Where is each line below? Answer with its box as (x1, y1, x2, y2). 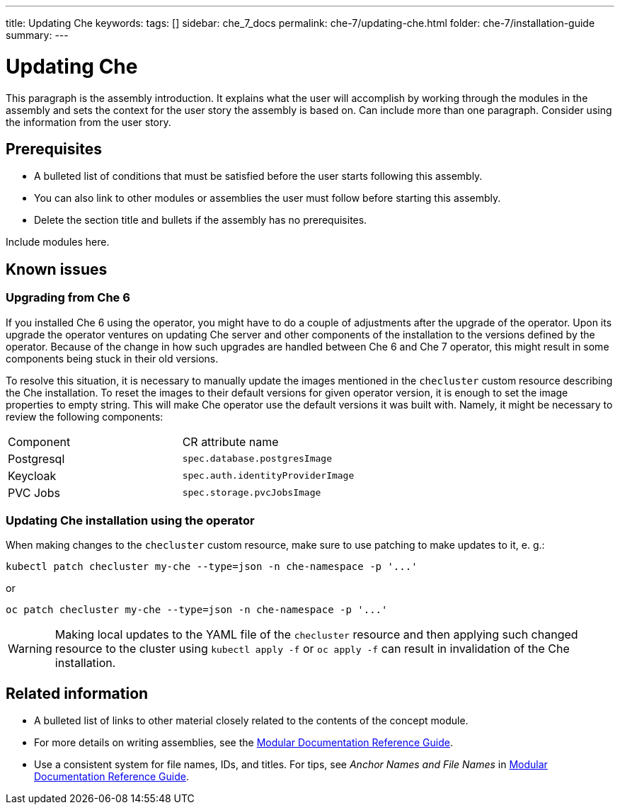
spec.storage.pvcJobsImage (182, 487, 321, 498)
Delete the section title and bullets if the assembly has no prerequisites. (34, 214, 367, 227)
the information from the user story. (6, 115, 171, 128)
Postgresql (8, 451, 65, 466)
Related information (6, 684, 149, 702)
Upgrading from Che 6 (6, 290, 130, 305)
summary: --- (6, 29, 69, 41)
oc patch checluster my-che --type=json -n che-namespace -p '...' (6, 604, 388, 616)
